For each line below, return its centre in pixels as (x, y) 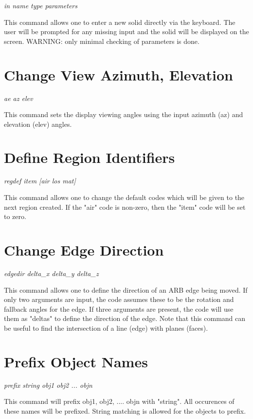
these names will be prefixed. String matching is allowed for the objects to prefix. (125, 410)
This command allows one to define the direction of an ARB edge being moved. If (126, 289)
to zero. (15, 216)
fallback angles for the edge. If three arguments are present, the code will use (119, 309)
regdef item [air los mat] (40, 181)
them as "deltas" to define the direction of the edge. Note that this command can (125, 318)
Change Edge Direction (84, 249)
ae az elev (18, 98)
